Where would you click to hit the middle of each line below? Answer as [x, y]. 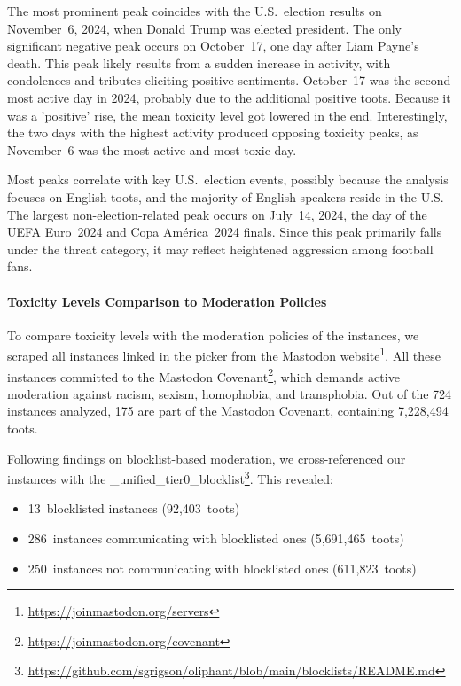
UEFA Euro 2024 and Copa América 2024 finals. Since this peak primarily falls [225, 232]
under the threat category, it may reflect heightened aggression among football [220, 249]
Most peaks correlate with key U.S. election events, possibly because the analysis [228, 179]
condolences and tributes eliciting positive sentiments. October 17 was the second [229, 80]
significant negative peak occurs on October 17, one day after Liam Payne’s [213, 46]
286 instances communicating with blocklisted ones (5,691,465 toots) [216, 538]
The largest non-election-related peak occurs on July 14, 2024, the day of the [217, 214]
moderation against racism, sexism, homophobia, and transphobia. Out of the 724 [230, 393]
